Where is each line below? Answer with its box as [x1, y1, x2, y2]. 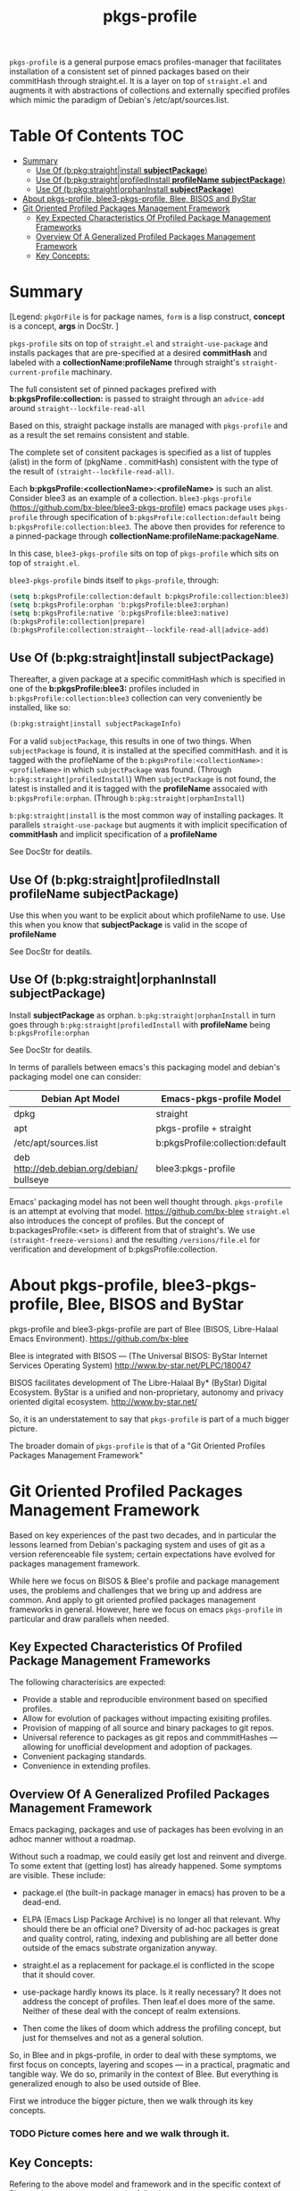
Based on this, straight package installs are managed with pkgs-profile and [9, 420, 288, 431]
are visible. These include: [9, 1870, 106, 1881]
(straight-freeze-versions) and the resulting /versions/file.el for [9, 1234, 261, 1245]
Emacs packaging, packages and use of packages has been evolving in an [9, 1825, 284, 1835]
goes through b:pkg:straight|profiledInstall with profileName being [9, 1019, 271, 1029]
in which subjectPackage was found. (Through [63, 764, 232, 775]
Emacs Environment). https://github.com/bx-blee [9, 1333, 189, 1344]
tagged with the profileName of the [9, 755, 138, 766]
